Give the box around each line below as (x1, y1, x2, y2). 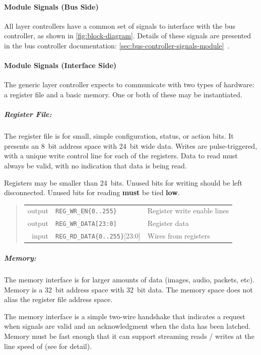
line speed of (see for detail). (4, 340, 92, 351)
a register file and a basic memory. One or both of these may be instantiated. (4, 89, 242, 99)
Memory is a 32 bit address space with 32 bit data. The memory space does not (4, 284, 253, 294)
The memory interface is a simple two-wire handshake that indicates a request (4, 311, 245, 321)
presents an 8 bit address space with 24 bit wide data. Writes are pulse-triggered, (4, 140, 257, 151)
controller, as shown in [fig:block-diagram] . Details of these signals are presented (4, 30, 251, 41)
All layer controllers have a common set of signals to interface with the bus (4, 20, 235, 31)
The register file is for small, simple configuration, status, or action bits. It (4, 131, 234, 141)
